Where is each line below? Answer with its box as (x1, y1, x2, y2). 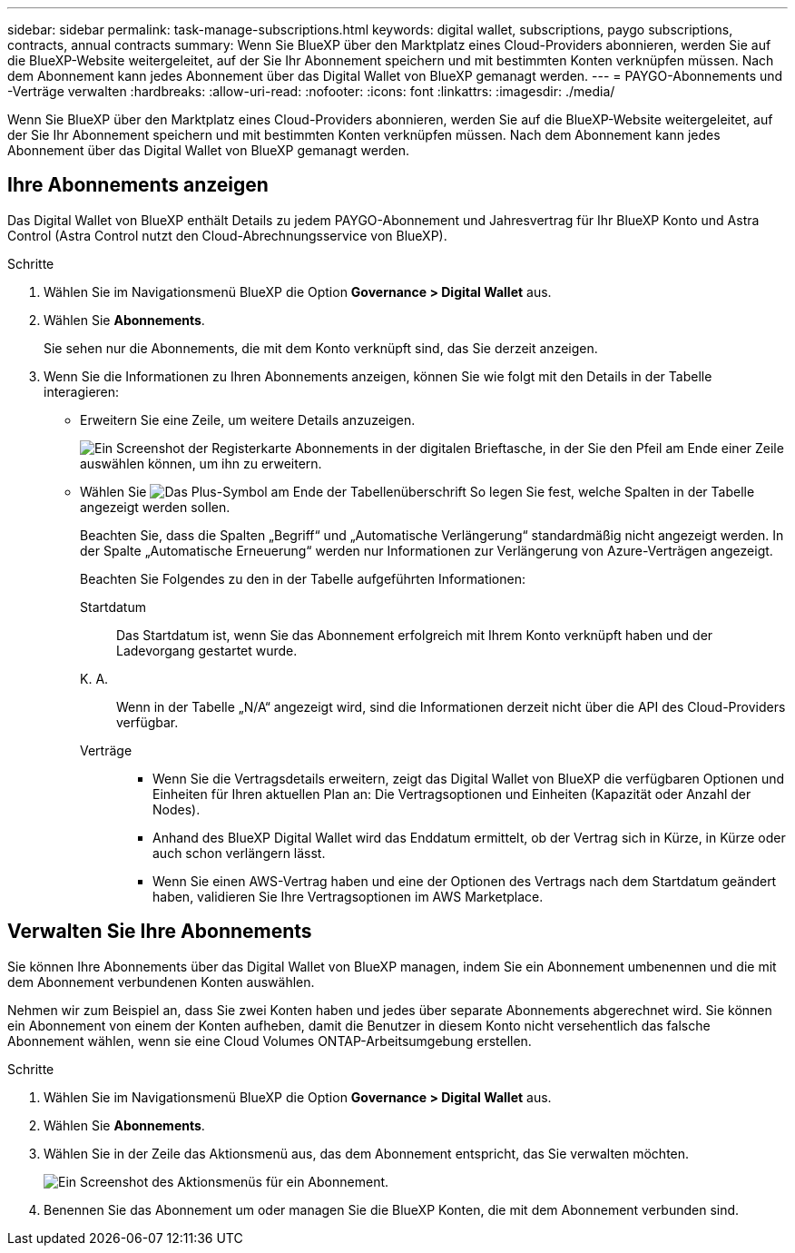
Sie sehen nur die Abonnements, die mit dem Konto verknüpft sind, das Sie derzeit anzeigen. (44, 340, 598, 356)
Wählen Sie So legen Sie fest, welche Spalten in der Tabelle (80, 483, 755, 499)
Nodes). (152, 801, 201, 817)
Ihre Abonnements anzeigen (7, 173, 269, 197)
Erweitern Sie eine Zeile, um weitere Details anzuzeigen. (80, 411, 416, 428)
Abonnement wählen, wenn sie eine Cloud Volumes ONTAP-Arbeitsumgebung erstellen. (7, 1032, 532, 1049)
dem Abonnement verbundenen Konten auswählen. (7, 973, 315, 990)
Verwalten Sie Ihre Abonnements (7, 920, 312, 943)
